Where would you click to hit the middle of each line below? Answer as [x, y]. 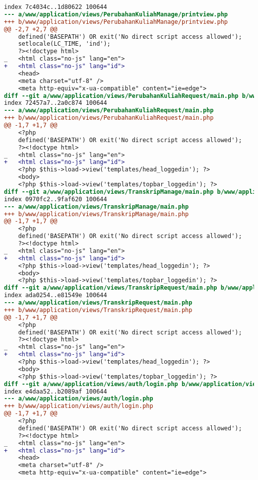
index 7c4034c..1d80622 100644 [56, 7]
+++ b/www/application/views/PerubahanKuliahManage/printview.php [116, 22]
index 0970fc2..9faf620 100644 [56, 199]
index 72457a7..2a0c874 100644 [56, 103]
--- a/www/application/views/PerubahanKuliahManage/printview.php [116, 14]
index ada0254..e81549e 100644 [56, 295]
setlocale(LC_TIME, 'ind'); [64, 44]
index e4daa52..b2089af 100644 [56, 391]
